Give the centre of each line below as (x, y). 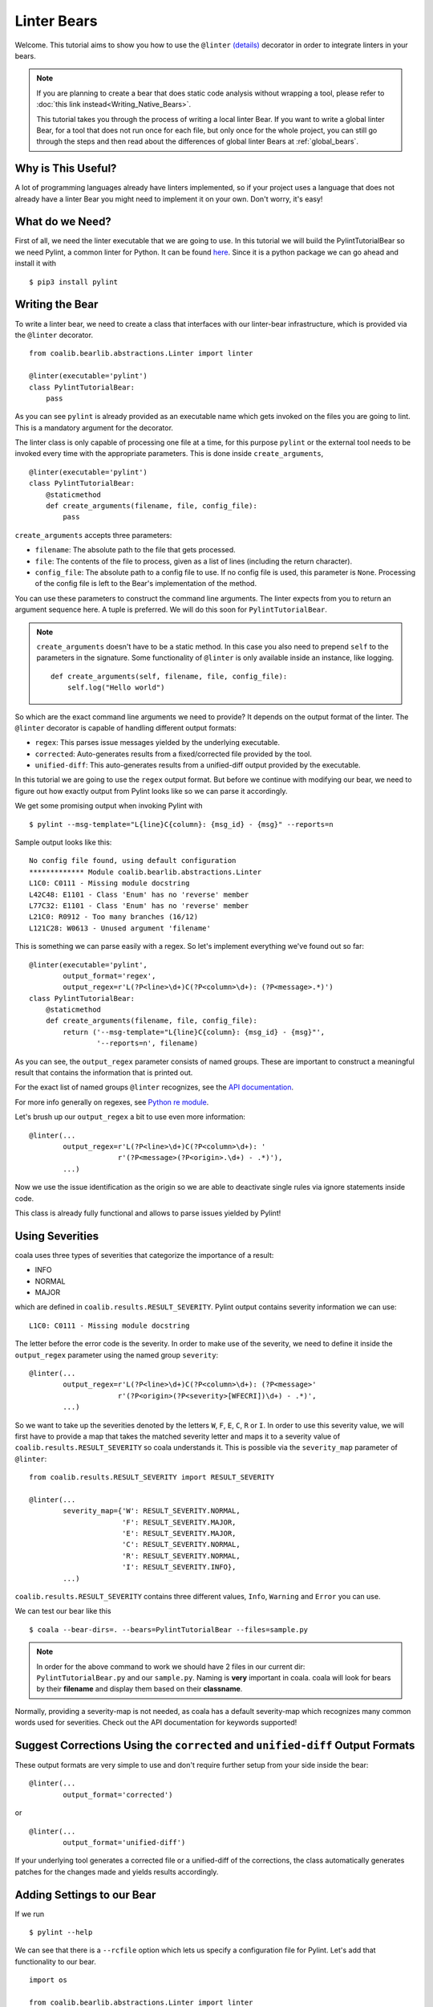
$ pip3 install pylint (74, 282)
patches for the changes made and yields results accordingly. (117, 1871)
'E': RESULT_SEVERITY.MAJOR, (179, 1534)
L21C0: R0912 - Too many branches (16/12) (114, 917)
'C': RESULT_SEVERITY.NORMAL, (181, 1545)
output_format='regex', (109, 976)
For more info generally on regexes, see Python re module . (112, 1102)
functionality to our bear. (55, 1961)
